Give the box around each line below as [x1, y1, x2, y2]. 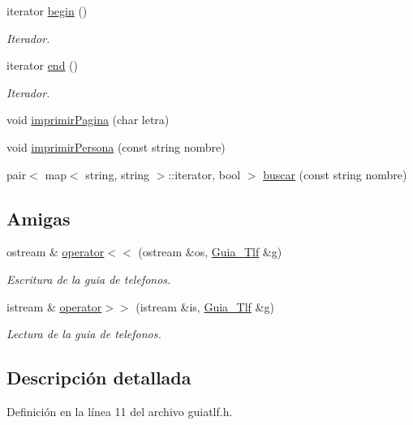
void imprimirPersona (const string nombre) [6, 138, 226, 155]
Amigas [6, 205, 71, 230]
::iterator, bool [168, 165, 241, 182]
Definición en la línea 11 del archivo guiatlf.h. [6, 402, 233, 419]
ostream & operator [6, 243, 105, 260]
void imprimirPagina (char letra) [6, 111, 170, 128]
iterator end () [6, 57, 78, 74]
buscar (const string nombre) [263, 165, 407, 182]
